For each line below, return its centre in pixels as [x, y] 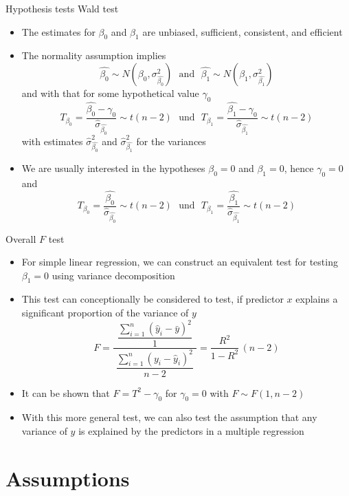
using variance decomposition [113, 275]
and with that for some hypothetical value [110, 93]
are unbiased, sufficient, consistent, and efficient [243, 31]
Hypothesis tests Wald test [62, 8]
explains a [317, 299]
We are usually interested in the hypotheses [113, 168]
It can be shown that [66, 392]
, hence [299, 168]
